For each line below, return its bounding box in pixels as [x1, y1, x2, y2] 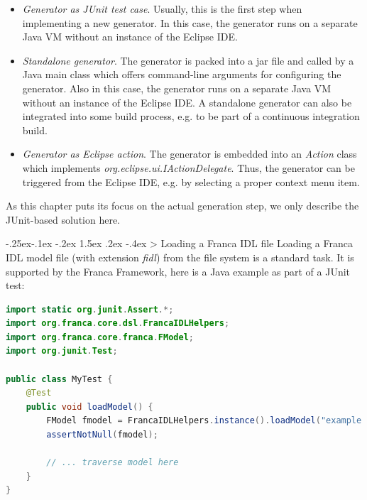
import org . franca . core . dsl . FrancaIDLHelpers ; [6, 318, 230, 329]
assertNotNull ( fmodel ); [46, 430, 158, 440]
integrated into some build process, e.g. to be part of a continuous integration [22, 109, 360, 124]
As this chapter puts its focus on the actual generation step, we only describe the [6, 198, 359, 213]
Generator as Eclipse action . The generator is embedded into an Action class [22, 146, 357, 161]
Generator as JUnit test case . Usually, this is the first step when [22, 1, 302, 16]
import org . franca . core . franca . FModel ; [6, 332, 194, 342]
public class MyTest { [6, 374, 113, 384]
